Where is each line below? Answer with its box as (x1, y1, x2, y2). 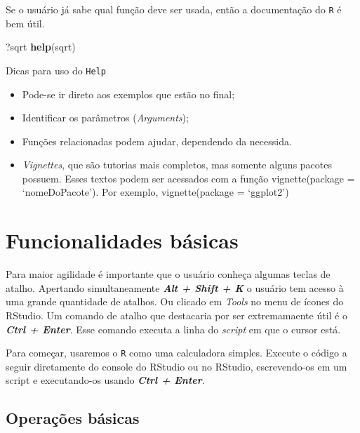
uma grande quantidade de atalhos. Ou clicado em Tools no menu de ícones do (6, 294, 344, 309)
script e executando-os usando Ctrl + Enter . (6, 373, 205, 387)
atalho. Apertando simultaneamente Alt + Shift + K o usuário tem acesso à (6, 280, 344, 295)
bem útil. (6, 15, 45, 30)
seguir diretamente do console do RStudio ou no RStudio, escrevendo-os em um (6, 359, 347, 373)
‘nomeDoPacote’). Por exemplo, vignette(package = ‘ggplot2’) (22, 185, 289, 199)
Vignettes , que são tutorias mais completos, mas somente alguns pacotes (22, 157, 332, 172)
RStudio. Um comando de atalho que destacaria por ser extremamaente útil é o (6, 307, 347, 322)
